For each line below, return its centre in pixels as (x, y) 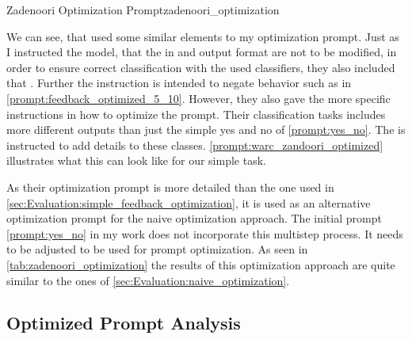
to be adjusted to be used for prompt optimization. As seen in (157, 249)
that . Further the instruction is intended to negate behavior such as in (179, 83)
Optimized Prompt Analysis (124, 323)
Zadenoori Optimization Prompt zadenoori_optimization (143, 10)
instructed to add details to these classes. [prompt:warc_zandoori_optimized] (195, 145)
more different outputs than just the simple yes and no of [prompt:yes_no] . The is (206, 130)
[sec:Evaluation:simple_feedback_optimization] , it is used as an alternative (189, 202)
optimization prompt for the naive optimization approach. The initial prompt (194, 218)
